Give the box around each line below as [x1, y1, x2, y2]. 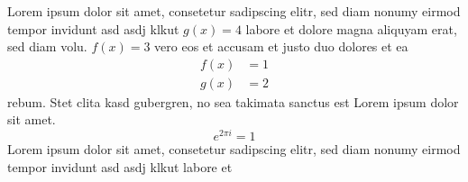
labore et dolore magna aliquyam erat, [245, 19, 457, 38]
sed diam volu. [7, 37, 87, 56]
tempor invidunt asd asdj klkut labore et [7, 157, 233, 176]
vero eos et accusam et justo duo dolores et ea [154, 37, 408, 56]
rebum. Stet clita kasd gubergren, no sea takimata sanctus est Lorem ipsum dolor [7, 92, 459, 111]
